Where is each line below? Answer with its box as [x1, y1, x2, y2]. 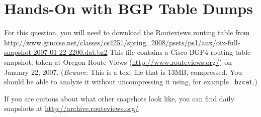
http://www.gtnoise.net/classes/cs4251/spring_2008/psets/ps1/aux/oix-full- [4, 37, 240, 47]
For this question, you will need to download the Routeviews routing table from [4, 27, 250, 38]
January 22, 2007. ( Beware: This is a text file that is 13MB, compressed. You [4, 66, 242, 77]
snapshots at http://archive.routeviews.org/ [4, 103, 139, 113]
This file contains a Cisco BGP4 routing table [110, 47, 251, 57]
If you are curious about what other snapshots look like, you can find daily [4, 93, 234, 103]
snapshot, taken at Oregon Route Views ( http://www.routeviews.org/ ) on [4, 56, 232, 67]
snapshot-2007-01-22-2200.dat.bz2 [4, 47, 108, 57]
